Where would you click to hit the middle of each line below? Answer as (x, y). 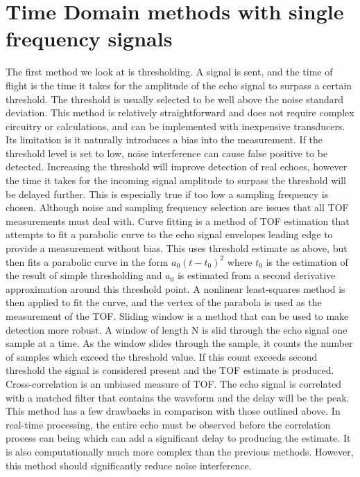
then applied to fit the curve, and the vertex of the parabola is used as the (164, 302)
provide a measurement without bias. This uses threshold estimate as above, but (177, 248)
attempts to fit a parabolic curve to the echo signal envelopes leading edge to (169, 234)
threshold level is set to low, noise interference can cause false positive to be (167, 153)
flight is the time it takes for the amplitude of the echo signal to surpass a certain (179, 85)
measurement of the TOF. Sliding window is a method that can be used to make (177, 316)
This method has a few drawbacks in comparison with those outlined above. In (173, 411)
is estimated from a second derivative (256, 275)
